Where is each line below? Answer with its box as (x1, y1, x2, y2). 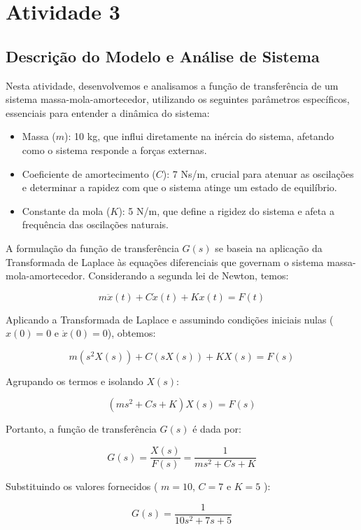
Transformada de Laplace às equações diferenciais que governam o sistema (6, 254, 324, 269)
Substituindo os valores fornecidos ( (6, 479, 158, 494)
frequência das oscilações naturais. (22, 217, 169, 232)
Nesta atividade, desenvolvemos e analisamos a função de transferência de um (6, 78, 339, 92)
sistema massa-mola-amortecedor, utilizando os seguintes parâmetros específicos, (6, 92, 350, 106)
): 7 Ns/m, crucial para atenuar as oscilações (162, 166, 354, 181)
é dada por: (192, 421, 241, 436)
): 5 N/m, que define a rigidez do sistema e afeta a (118, 203, 334, 218)
